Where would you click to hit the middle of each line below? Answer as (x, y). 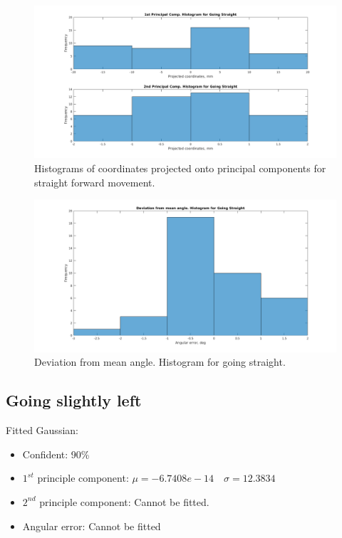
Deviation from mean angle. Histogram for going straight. (160, 362)
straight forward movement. (95, 182)
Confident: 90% (56, 454)
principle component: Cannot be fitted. (124, 501)
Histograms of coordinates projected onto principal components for (180, 168)
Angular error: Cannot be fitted (92, 526)
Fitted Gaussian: (42, 430)
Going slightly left (74, 400)
